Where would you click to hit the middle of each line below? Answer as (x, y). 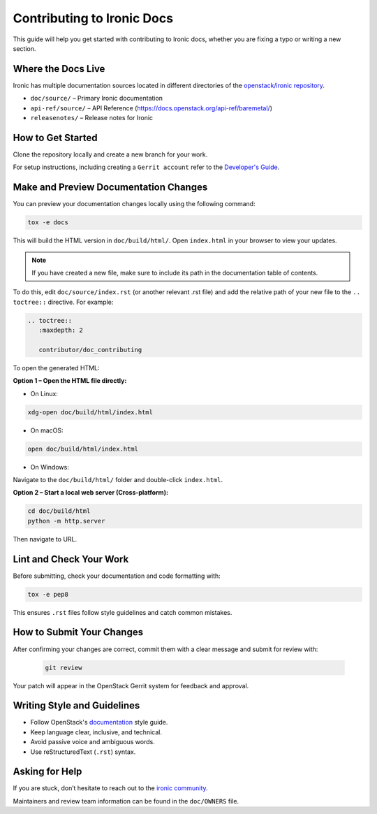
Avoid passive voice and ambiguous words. (93, 742)
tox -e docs (48, 223)
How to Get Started (55, 137)
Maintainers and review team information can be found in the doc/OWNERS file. (126, 801)
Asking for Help (47, 772)
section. (24, 48)
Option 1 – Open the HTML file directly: (70, 381)
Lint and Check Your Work (71, 559)
